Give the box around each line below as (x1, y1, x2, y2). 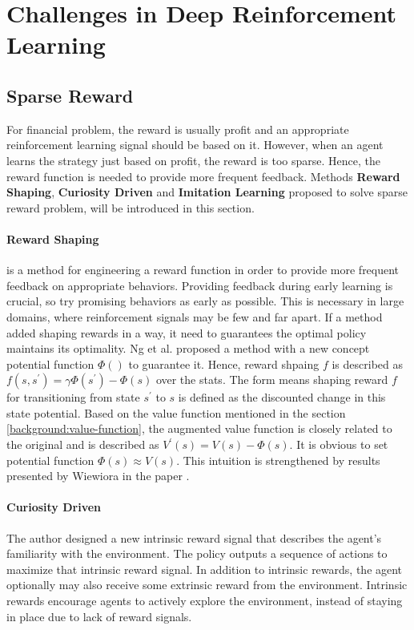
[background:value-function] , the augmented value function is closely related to (6, 420, 392, 437)
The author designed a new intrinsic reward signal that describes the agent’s (6, 529, 382, 546)
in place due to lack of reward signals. (6, 608, 192, 624)
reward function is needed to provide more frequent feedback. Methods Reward (6, 168, 400, 184)
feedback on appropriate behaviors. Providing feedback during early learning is (6, 277, 393, 293)
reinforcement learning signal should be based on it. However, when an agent (6, 136, 384, 153)
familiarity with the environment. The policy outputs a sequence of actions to (6, 545, 388, 562)
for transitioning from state (6, 389, 140, 406)
